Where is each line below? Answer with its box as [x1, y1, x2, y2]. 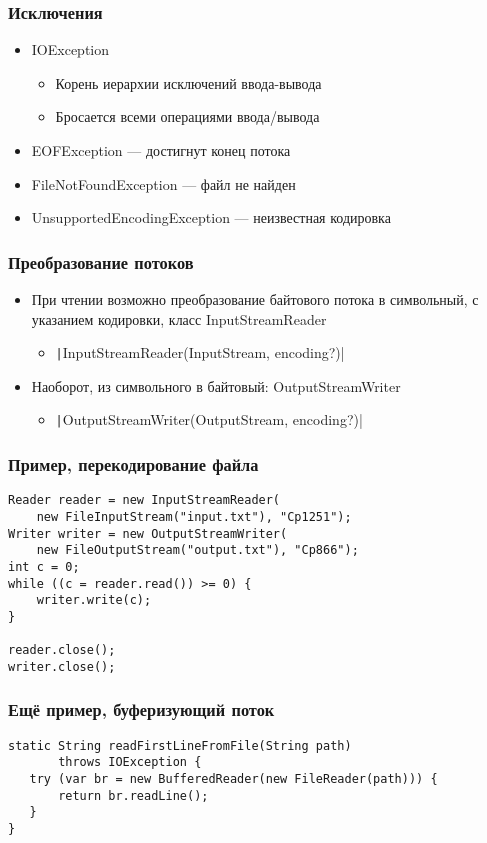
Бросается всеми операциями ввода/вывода [55, 106, 320, 127]
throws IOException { [58, 755, 202, 770]
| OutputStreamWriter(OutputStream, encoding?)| [55, 409, 363, 430]
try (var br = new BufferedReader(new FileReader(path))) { [29, 772, 438, 787]
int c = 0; [8, 559, 80, 574]
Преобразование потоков [8, 249, 194, 274]
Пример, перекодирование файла [8, 452, 259, 477]
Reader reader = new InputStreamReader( [8, 493, 281, 508]
